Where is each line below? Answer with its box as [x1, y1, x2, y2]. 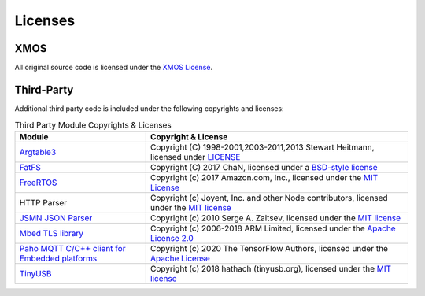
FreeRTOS [19, 177, 57, 188]
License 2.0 [150, 232, 194, 243]
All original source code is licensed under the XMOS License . [14, 63, 213, 72]
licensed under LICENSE [150, 151, 241, 162]
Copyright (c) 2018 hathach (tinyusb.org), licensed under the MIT [150, 263, 392, 274]
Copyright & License [150, 131, 228, 142]
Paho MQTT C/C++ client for [19, 242, 126, 253]
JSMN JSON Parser [19, 213, 93, 224]
